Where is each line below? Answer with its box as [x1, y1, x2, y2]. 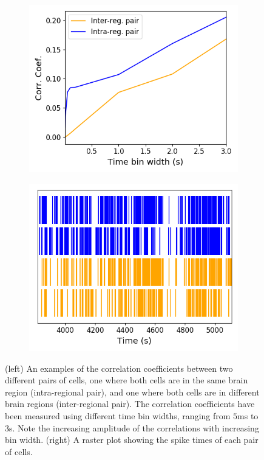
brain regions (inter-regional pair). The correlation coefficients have [5, 397, 255, 410]
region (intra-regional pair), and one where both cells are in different [5, 385, 260, 398]
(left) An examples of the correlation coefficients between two [5, 361, 233, 374]
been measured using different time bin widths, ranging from [5, 409, 231, 422]
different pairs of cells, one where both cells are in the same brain [5, 374, 248, 386]
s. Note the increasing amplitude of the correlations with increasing [9, 421, 259, 434]
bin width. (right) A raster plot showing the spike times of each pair [5, 433, 259, 446]
